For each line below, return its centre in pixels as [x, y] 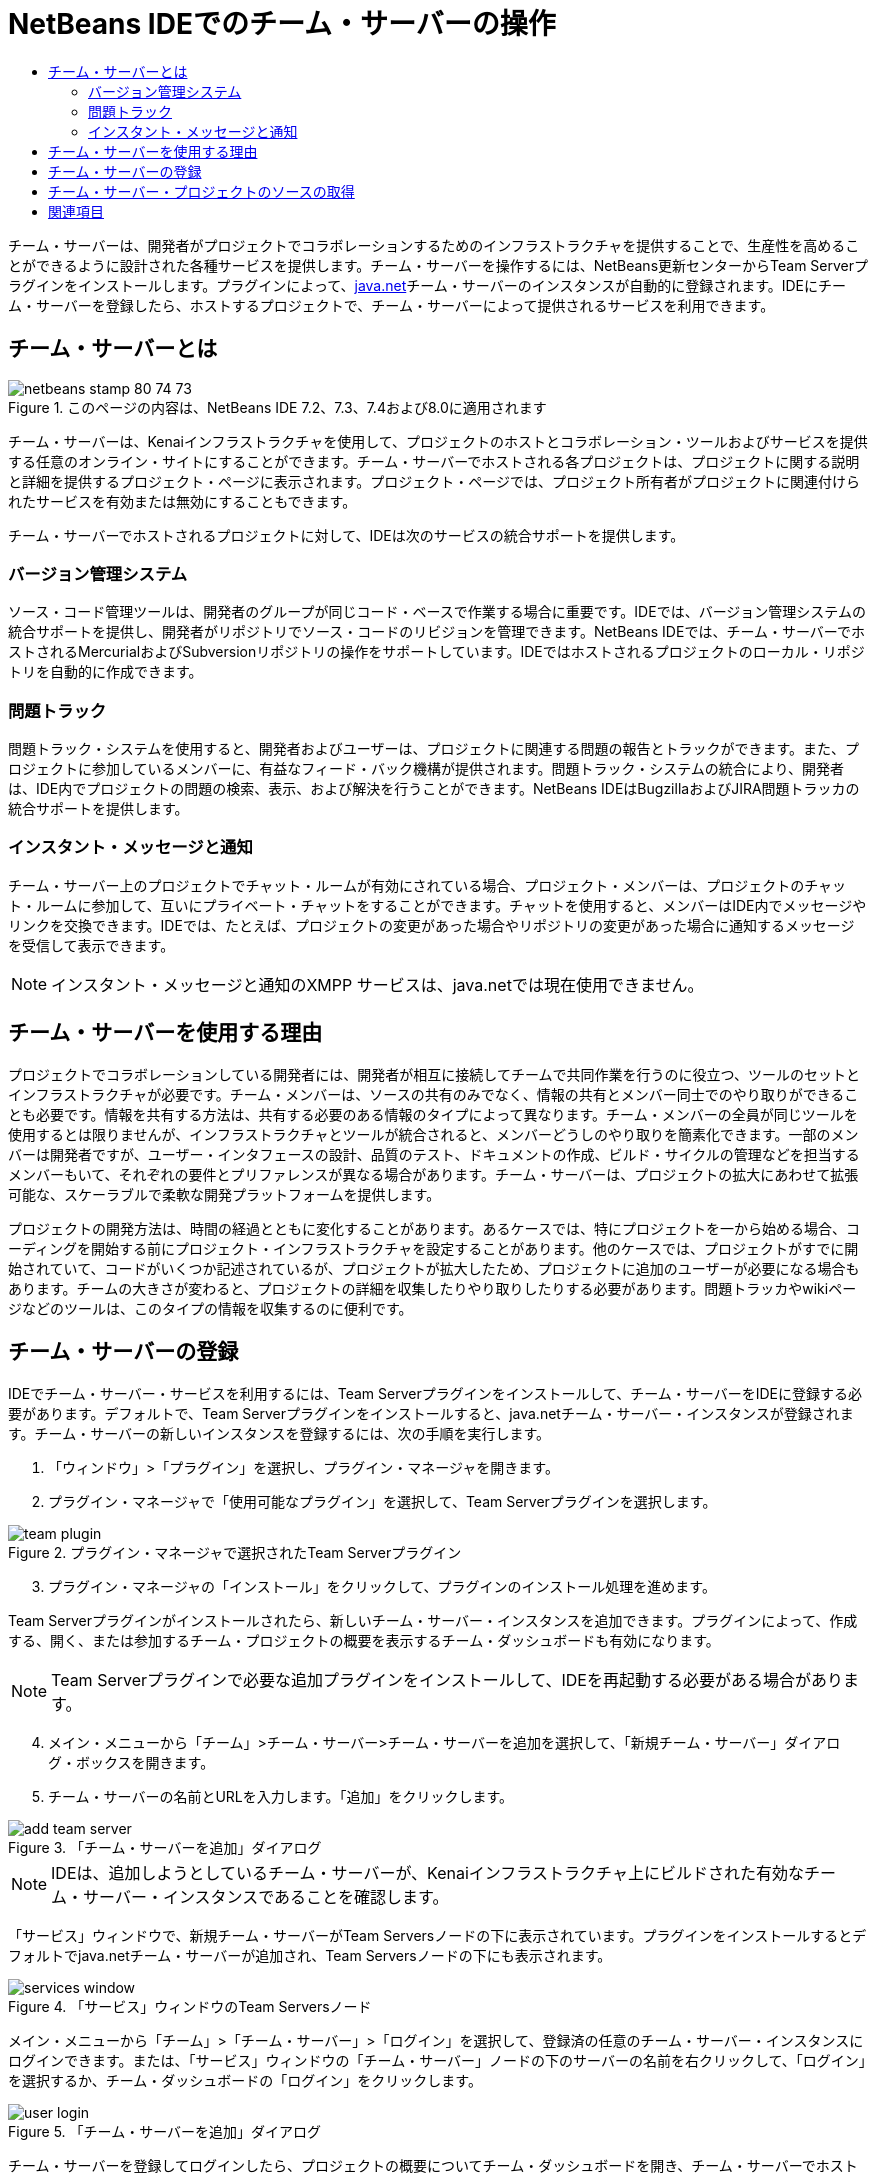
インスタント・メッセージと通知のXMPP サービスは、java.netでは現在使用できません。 [377, 984]
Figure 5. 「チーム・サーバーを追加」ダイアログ [164, 2131]
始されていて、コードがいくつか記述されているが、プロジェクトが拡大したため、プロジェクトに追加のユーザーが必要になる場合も [434, 1268]
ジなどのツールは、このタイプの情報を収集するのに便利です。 [210, 1308]
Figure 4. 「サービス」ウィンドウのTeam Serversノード [190, 2006]
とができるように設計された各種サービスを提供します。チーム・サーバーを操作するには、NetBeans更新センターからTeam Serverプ [438, 265]
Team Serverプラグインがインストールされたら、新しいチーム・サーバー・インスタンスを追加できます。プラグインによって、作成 [433, 1620]
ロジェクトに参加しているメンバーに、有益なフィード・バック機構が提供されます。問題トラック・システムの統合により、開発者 [426, 769]
